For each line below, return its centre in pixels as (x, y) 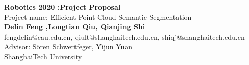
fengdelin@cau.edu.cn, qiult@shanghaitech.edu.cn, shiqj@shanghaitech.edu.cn (124, 36)
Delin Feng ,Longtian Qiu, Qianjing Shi (75, 27)
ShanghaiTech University (43, 56)
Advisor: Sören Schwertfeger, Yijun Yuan (68, 46)
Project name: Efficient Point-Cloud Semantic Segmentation (98, 17)
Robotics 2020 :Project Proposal (63, 7)
